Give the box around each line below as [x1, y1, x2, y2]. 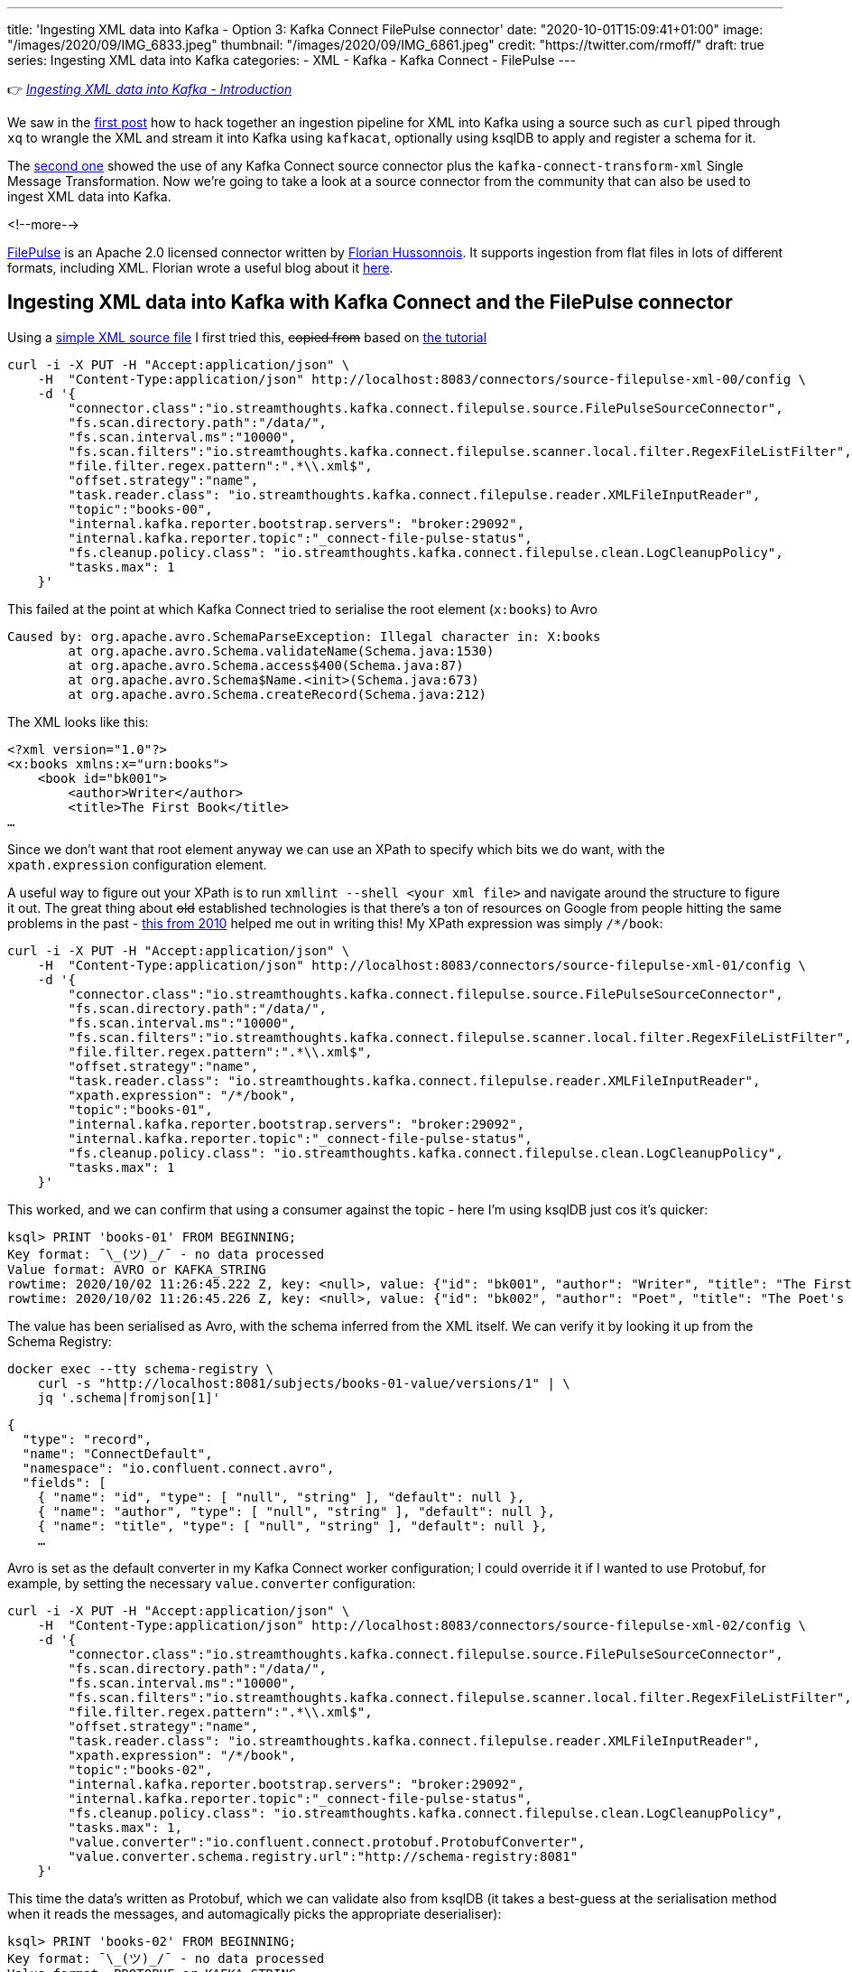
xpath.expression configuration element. [7, 856, 267, 872]
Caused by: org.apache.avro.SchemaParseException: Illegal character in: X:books [7, 628, 601, 644]
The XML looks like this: [7, 713, 149, 730]
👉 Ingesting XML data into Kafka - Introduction [7, 81, 292, 97]
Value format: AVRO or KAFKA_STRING [7, 1261, 266, 1277]
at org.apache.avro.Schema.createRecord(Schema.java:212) [68, 686, 487, 702]
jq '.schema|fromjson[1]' [37, 1390, 221, 1405]
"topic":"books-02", [68, 1762, 213, 1777]
